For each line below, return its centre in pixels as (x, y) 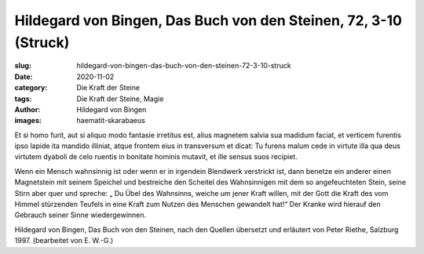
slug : (23, 66)
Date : (24, 76)
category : (31, 88)
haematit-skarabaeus (111, 121)
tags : (23, 99)
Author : (27, 109)
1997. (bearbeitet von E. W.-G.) (64, 241)
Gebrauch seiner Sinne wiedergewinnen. (80, 215)
